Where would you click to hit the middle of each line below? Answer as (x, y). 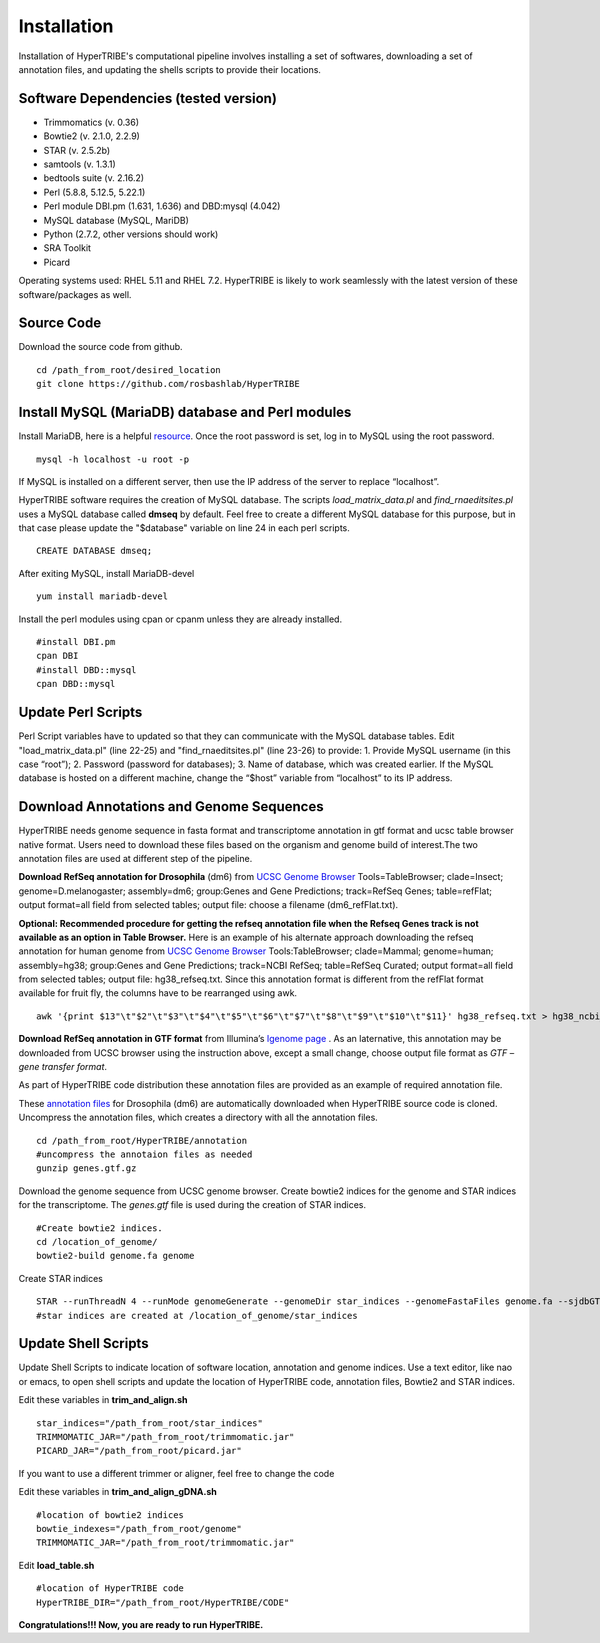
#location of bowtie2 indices (110, 1514)
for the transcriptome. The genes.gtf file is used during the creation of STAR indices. (192, 1205)
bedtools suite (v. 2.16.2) (94, 178)
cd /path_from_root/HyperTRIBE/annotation (142, 1140)
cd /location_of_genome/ (97, 1241)
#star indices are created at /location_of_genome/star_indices (197, 1315)
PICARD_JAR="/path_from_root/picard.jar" (139, 1451)
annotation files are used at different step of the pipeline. (135, 858)
